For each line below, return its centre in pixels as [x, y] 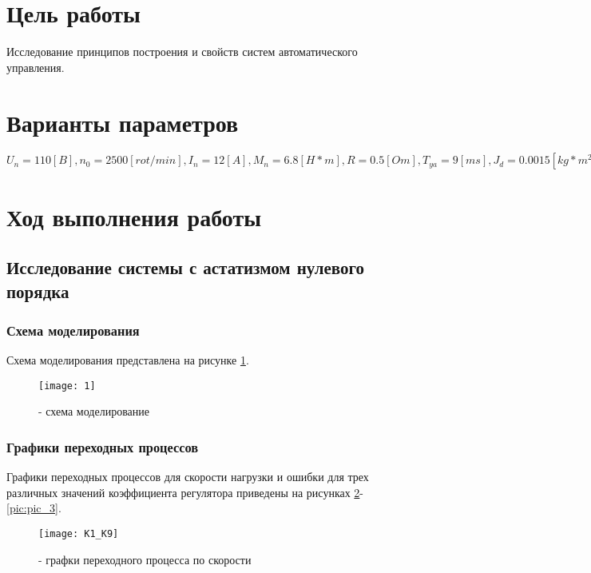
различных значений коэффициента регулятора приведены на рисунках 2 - [185, 492]
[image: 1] [67, 386]
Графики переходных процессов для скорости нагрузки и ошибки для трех [188, 477]
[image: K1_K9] [79, 534]
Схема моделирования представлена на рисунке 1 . [128, 360]
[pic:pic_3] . [34, 508]
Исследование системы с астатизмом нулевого [186, 267]
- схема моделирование [94, 411]
